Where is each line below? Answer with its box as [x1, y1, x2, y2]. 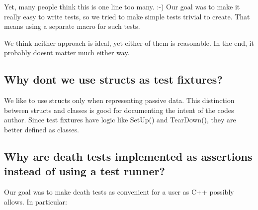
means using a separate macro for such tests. [4, 21, 140, 31]
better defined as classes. [4, 124, 79, 134]
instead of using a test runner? [4, 163, 165, 179]
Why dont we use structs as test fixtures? [4, 72, 223, 87]
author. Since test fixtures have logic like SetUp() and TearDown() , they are [4, 114, 236, 125]
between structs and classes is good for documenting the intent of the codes [4, 105, 234, 115]
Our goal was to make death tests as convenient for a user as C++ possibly [4, 187, 234, 197]
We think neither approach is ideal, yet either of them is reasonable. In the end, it [4, 37, 254, 48]
